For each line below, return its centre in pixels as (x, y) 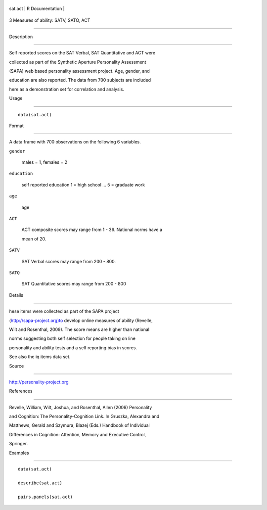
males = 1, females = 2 (44, 162)
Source (17, 366)
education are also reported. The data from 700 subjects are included (80, 80)
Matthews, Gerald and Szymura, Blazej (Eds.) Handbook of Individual (80, 425)
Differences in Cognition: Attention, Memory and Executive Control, (78, 434)
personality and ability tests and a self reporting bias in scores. (73, 348)
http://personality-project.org (39, 382)
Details (16, 295)
